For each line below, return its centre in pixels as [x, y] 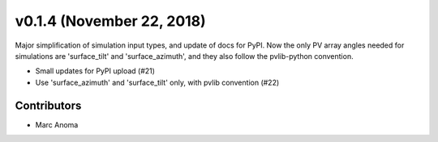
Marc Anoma [57, 124]
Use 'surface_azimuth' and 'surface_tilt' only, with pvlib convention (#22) [157, 82]
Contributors [48, 105]
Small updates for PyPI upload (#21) [95, 71]
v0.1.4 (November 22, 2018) [110, 21]
